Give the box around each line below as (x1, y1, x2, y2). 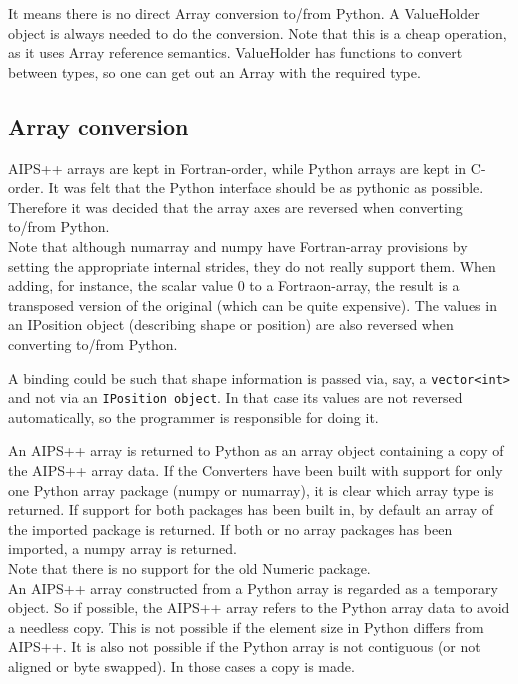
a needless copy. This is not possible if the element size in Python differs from (8, 616, 484, 637)
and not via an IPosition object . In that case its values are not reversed (8, 387, 463, 408)
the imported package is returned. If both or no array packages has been (8, 518, 453, 539)
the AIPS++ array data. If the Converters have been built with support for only (8, 460, 503, 481)
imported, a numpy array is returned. (8, 538, 237, 559)
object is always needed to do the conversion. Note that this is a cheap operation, (8, 22, 507, 43)
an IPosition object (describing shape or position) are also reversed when (8, 314, 454, 335)
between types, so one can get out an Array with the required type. (8, 61, 421, 82)
